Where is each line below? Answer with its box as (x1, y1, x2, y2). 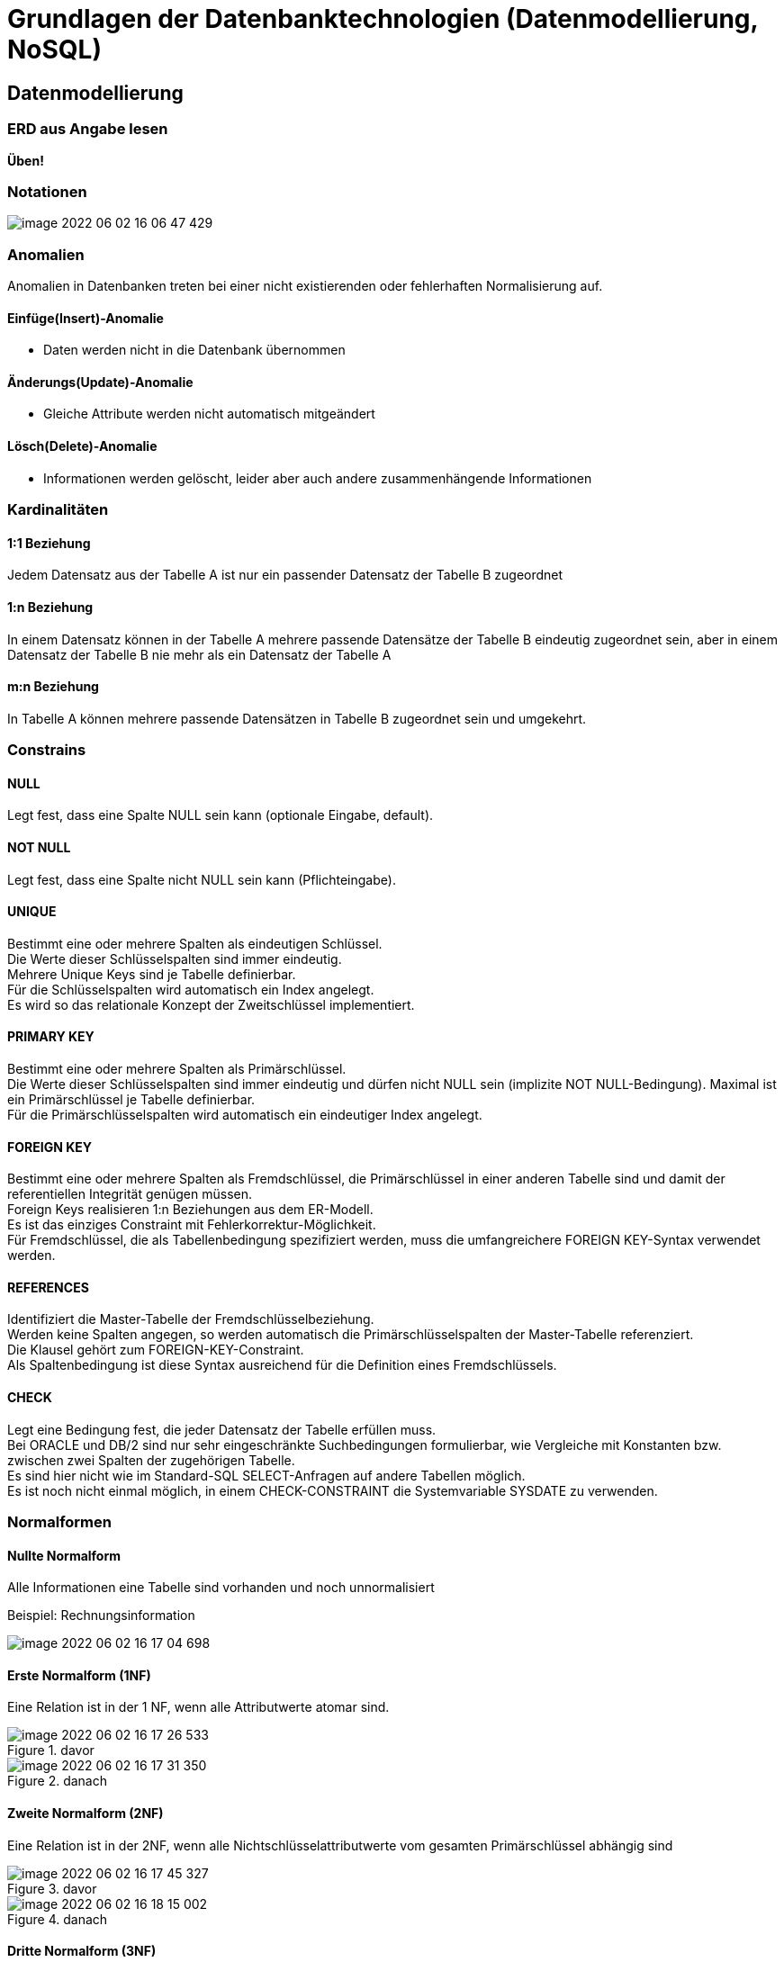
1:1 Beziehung (7, 535, 91, 551)
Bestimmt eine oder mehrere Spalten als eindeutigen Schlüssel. (7, 935, 383, 951)
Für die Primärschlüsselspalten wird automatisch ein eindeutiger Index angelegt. (7, 1106, 482, 1122)
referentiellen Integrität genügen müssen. (7, 1186, 252, 1202)
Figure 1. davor (7, 1742, 95, 1759)
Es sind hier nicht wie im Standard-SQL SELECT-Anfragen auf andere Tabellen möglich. (7, 1467, 526, 1483)
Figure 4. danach (7, 1911, 108, 1927)
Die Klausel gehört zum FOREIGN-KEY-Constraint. (7, 1342, 304, 1358)
